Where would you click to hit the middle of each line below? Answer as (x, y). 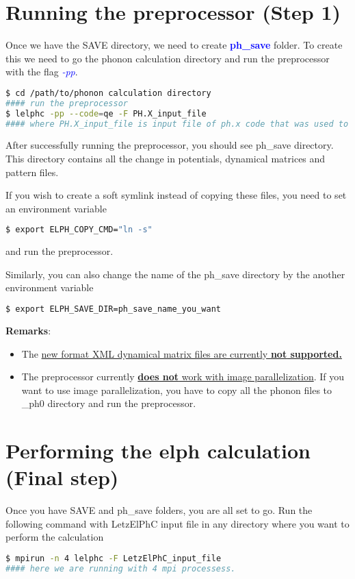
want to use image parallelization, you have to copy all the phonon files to (177, 390)
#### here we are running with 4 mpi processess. (121, 568)
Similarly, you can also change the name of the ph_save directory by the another (175, 274)
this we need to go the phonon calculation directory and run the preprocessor (168, 58)
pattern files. (32, 172)
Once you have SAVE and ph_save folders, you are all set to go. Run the (159, 510)
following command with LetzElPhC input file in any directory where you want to (177, 523)
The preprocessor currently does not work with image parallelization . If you (183, 377)
